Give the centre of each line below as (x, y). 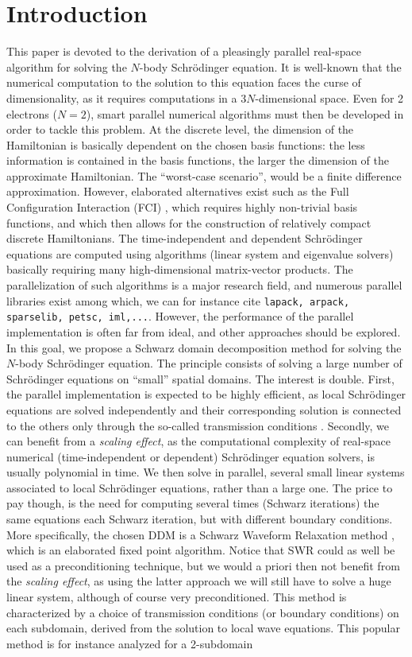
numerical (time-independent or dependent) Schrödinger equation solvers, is (191, 456)
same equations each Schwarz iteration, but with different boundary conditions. (200, 519)
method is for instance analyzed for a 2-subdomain (130, 643)
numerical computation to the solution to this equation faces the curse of (184, 82)
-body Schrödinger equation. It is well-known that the (270, 66)
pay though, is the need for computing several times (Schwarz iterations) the (193, 503)
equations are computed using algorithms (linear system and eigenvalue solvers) (200, 253)
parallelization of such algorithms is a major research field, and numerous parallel (204, 285)
